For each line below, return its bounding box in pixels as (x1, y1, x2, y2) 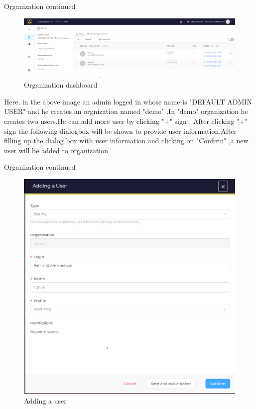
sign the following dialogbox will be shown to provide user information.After (4, 125, 237, 136)
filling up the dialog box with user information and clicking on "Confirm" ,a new (4, 135, 249, 146)
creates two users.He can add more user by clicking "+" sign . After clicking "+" (4, 116, 248, 126)
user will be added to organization (4, 145, 109, 155)
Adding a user (24, 395, 67, 406)
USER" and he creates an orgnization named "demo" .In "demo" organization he (4, 106, 248, 116)
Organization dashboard (24, 80, 98, 90)
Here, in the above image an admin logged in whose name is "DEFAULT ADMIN (4, 96, 252, 106)
